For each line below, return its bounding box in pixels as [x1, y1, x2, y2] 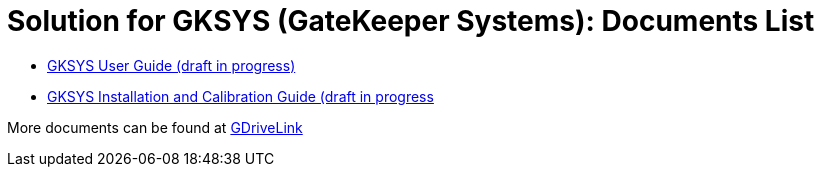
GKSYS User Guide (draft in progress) [47, 56, 296, 74]
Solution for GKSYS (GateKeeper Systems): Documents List [7, 4, 815, 38]
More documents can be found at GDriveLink [7, 118, 303, 136]
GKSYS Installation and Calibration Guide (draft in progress [47, 87, 434, 105]
